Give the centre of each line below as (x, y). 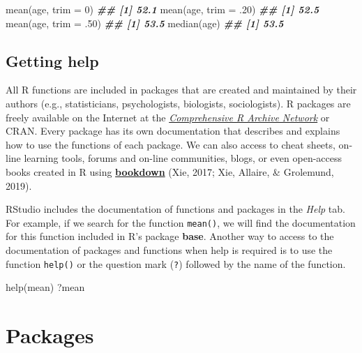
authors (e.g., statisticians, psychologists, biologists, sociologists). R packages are (178, 103)
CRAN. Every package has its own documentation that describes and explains (173, 131)
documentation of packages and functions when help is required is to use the (169, 249)
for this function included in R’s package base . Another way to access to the (170, 236)
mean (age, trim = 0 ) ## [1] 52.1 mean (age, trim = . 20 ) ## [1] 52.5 (163, 9)
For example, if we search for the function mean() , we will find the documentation (181, 222)
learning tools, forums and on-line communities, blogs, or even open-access (183, 158)
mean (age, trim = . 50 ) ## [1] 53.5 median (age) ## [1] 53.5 (145, 23)
